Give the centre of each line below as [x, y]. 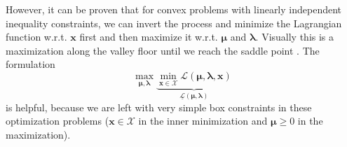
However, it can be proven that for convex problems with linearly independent [174, 9]
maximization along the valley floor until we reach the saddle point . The [163, 50]
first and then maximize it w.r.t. [149, 37]
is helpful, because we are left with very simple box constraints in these [159, 107]
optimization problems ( [57, 121]
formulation [30, 64]
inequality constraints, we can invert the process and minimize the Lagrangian [174, 23]
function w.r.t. [36, 37]
